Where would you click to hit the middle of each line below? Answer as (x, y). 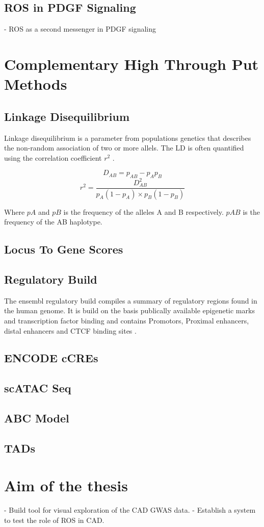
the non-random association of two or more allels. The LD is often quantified (124, 148)
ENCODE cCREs (51, 358)
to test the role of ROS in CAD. (54, 520)
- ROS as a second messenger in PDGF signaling (80, 29)
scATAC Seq (38, 388)
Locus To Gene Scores (64, 249)
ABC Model (37, 418)
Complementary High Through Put (131, 64)
